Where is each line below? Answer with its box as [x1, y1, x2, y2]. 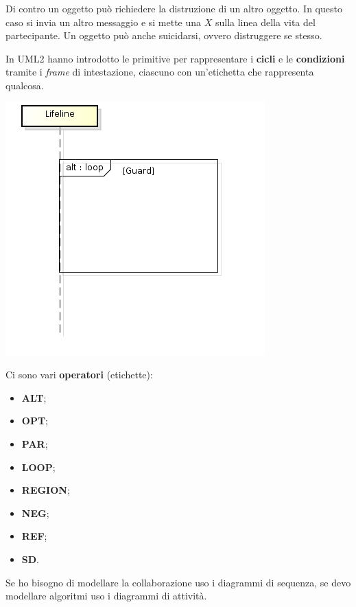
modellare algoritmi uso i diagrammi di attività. [5, 588, 207, 603]
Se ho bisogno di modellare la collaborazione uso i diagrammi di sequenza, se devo [5, 575, 351, 589]
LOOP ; [21, 459, 56, 474]
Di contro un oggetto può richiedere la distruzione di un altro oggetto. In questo [5, 1, 342, 15]
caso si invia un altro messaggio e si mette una [5, 14, 202, 29]
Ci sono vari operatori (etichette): [5, 367, 153, 382]
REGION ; [21, 483, 70, 497]
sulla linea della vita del [215, 14, 316, 29]
